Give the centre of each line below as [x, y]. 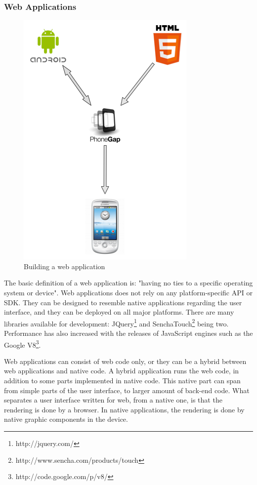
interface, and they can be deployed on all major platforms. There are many [119, 312]
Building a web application [64, 266]
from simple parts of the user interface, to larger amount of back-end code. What [127, 390]
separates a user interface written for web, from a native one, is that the [113, 400]
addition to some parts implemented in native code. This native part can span [122, 381]
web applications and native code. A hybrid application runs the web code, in [122, 371]
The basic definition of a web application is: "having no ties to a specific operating [128, 283]
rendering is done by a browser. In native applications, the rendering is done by [124, 409]
